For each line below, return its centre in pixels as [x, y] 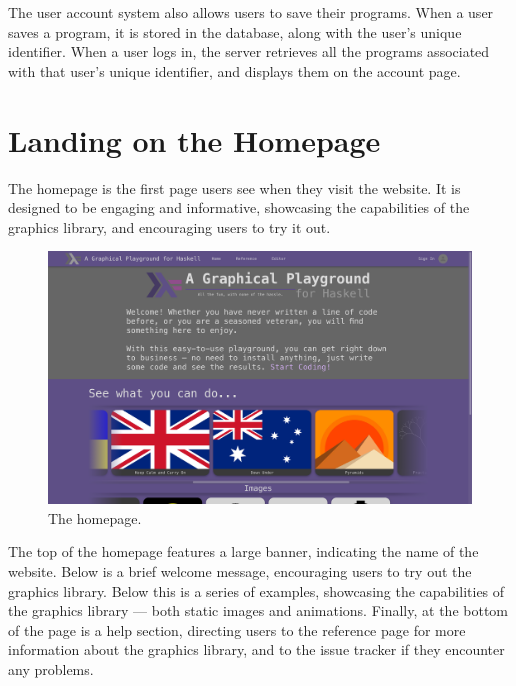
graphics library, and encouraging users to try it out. [169, 226]
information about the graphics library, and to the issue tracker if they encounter [256, 649]
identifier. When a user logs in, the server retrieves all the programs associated [249, 51]
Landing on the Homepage [194, 139]
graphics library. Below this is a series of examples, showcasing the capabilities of [256, 590]
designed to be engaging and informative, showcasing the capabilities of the [239, 207]
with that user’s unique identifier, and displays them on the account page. [234, 70]
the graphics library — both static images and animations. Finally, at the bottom [258, 610]
